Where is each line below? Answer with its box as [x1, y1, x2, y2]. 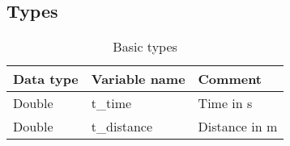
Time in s [198, 94, 253, 113]
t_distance [91, 117, 153, 136]
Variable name [91, 69, 186, 89]
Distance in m [198, 117, 278, 136]
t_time [91, 94, 132, 113]
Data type [13, 69, 79, 89]
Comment [198, 69, 262, 89]
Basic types [113, 37, 177, 56]
